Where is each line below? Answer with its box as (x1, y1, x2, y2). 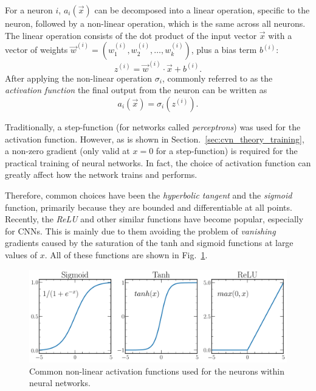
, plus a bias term (191, 43, 257, 56)
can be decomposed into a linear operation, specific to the (94, 4, 310, 16)
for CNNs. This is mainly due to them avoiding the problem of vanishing (5, 224, 276, 237)
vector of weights (5, 43, 68, 56)
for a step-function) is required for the (156, 144, 298, 157)
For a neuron (5, 4, 53, 16)
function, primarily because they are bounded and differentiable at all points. (5, 200, 292, 213)
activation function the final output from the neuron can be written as (5, 83, 267, 96)
